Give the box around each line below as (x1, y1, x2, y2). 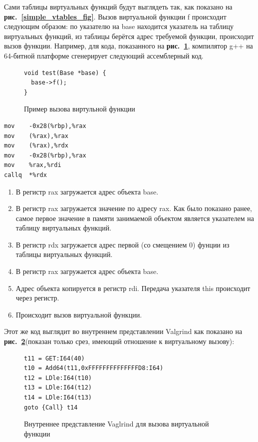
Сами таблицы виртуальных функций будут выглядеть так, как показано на (4, 1, 233, 11)
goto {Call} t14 (24, 403, 78, 411)
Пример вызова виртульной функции (24, 103, 135, 114)
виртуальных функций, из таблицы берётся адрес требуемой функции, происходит (4, 30, 254, 41)
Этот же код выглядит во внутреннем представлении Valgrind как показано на (4, 326, 243, 336)
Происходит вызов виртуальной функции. (15, 309, 142, 319)
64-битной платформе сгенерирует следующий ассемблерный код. (4, 50, 204, 60)
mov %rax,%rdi (4, 161, 61, 169)
